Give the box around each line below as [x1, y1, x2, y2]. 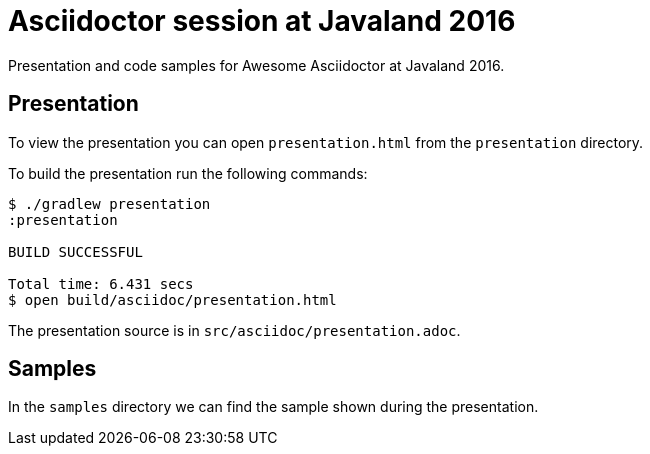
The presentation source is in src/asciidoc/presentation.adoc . [8, 321, 461, 339]
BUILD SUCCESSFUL [8, 243, 143, 260]
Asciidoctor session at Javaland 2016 [8, 4, 516, 38]
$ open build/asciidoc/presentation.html [8, 291, 337, 308]
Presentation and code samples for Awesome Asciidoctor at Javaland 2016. [8, 56, 505, 74]
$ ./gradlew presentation [8, 195, 211, 212]
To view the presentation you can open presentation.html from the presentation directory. [8, 133, 644, 151]
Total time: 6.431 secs [8, 275, 194, 292]
